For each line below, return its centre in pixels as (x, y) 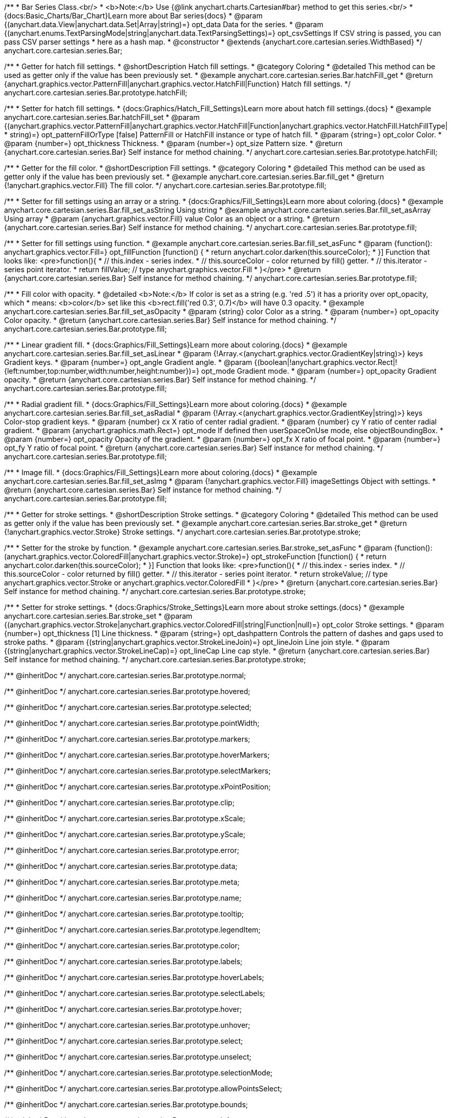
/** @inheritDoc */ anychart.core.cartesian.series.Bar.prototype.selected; (128, 707)
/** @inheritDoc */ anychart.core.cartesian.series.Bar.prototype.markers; (127, 739)
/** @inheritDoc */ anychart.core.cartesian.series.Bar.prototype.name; (123, 898)
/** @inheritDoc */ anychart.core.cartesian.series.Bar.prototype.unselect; (128, 1057)
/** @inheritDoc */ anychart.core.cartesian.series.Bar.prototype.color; (122, 946)
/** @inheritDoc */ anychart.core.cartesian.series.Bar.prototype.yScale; (125, 834)
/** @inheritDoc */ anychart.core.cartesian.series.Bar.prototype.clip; (120, 802)
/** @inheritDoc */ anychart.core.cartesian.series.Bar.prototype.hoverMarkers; (137, 755)
